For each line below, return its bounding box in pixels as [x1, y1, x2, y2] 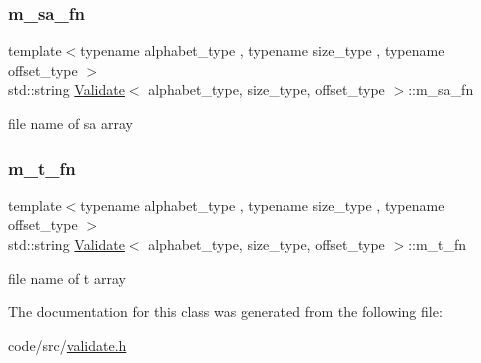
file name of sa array [8, 113, 133, 133]
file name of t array [8, 267, 126, 288]
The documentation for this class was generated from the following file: [8, 301, 443, 322]
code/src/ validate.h [8, 334, 127, 355]
